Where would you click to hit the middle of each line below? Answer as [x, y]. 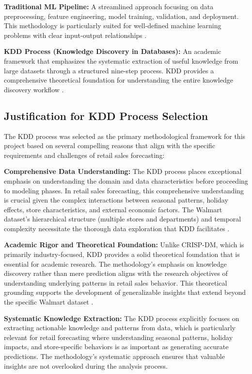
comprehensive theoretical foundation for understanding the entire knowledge [118, 80]
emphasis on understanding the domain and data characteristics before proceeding [126, 180]
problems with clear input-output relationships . [75, 35]
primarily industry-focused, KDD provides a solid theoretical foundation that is [122, 254]
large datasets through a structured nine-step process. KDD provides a [109, 70]
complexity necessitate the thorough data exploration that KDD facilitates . [117, 228]
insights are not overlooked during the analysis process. [86, 365]
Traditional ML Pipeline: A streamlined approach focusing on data [109, 6]
